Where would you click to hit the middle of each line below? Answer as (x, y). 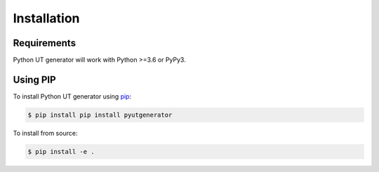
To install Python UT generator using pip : (72, 96)
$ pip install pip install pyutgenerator (100, 115)
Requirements (45, 43)
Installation (46, 18)
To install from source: (45, 133)
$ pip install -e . (61, 151)
